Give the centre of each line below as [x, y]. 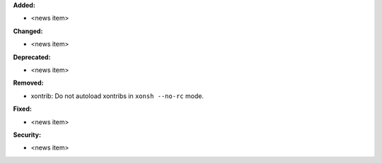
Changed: [28, 31]
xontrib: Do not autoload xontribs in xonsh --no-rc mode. [117, 96]
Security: [27, 135]
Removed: [28, 83]
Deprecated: [32, 57]
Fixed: [22, 109]
